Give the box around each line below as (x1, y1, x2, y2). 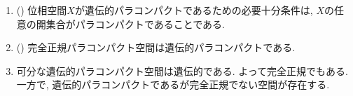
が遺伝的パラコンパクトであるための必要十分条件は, (74, 3, 313, 17)
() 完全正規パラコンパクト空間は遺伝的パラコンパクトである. (16, 40, 296, 55)
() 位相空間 (16, 3, 67, 17)
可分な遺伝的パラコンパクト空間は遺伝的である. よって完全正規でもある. (16, 63, 348, 78)
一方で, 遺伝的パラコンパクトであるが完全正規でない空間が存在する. (16, 77, 330, 92)
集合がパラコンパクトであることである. (46, 16, 225, 31)
